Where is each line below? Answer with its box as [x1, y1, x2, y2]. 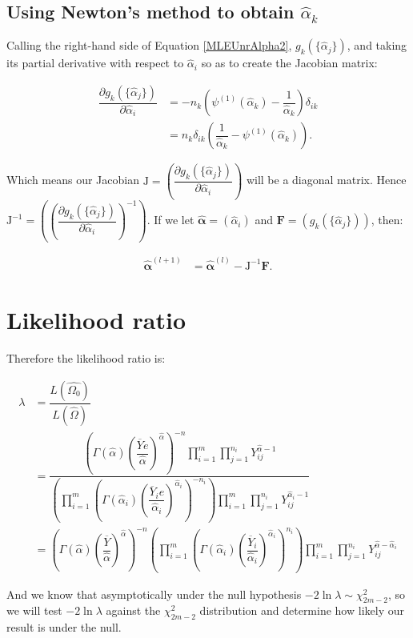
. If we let [146, 211, 194, 228]
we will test [6, 602, 62, 619]
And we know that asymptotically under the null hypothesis [6, 585, 302, 602]
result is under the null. [6, 619, 122, 636]
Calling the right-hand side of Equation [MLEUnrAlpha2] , [6, 37, 292, 54]
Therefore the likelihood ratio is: [6, 350, 166, 367]
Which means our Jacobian [6, 171, 139, 188]
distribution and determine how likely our [199, 602, 404, 619]
